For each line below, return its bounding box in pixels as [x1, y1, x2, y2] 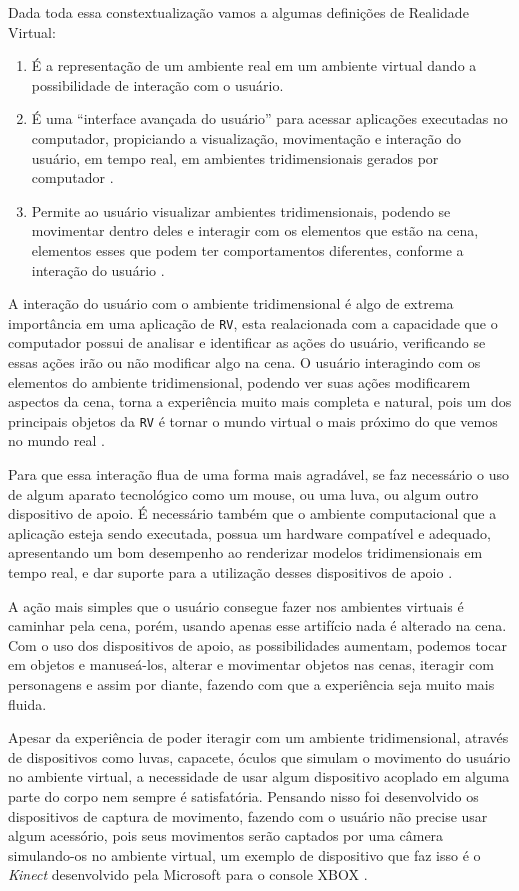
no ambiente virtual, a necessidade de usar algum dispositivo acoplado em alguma [8, 766, 510, 787]
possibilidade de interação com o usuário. [31, 74, 284, 95]
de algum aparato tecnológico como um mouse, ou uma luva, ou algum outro [8, 483, 479, 504]
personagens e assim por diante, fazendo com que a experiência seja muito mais [8, 673, 495, 694]
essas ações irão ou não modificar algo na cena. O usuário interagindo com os [8, 351, 481, 372]
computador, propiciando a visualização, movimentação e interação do [31, 127, 461, 148]
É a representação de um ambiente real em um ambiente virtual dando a [31, 55, 477, 76]
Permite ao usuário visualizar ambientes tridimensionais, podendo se [31, 200, 451, 221]
